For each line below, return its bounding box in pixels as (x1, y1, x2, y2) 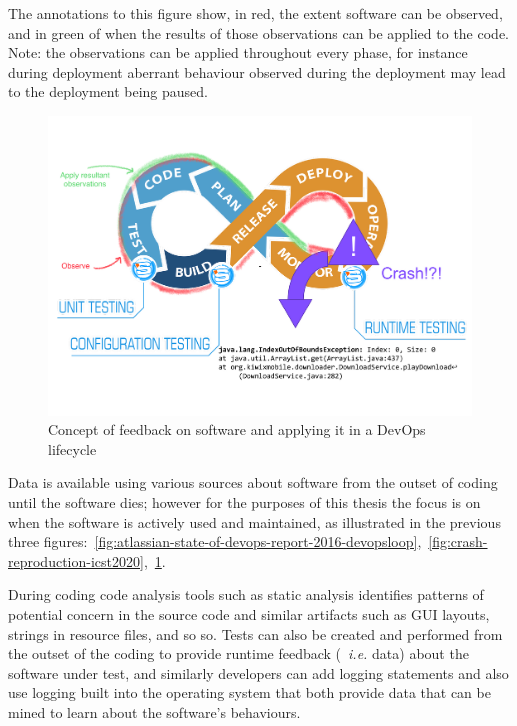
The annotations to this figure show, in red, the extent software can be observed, (8, 3, 503, 23)
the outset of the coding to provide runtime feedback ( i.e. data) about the (8, 643, 469, 664)
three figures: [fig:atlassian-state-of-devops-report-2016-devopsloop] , (8, 531, 422, 552)
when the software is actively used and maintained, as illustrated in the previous (8, 511, 501, 532)
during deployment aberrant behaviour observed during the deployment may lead (8, 61, 506, 82)
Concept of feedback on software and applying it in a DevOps (48, 419, 426, 440)
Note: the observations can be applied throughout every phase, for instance (8, 42, 468, 63)
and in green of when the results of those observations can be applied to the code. (8, 22, 509, 43)
